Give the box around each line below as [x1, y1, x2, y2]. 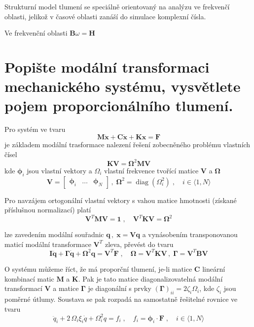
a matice [53, 283, 79, 293]
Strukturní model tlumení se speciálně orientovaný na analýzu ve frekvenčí [4, 1, 230, 11]
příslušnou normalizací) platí [4, 204, 91, 215]
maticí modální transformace [4, 239, 91, 249]
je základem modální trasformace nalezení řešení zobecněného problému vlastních [4, 139, 251, 150]
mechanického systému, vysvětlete [4, 76, 241, 96]
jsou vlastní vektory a [27, 165, 92, 175]
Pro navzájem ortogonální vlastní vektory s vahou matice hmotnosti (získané [4, 195, 237, 205]
